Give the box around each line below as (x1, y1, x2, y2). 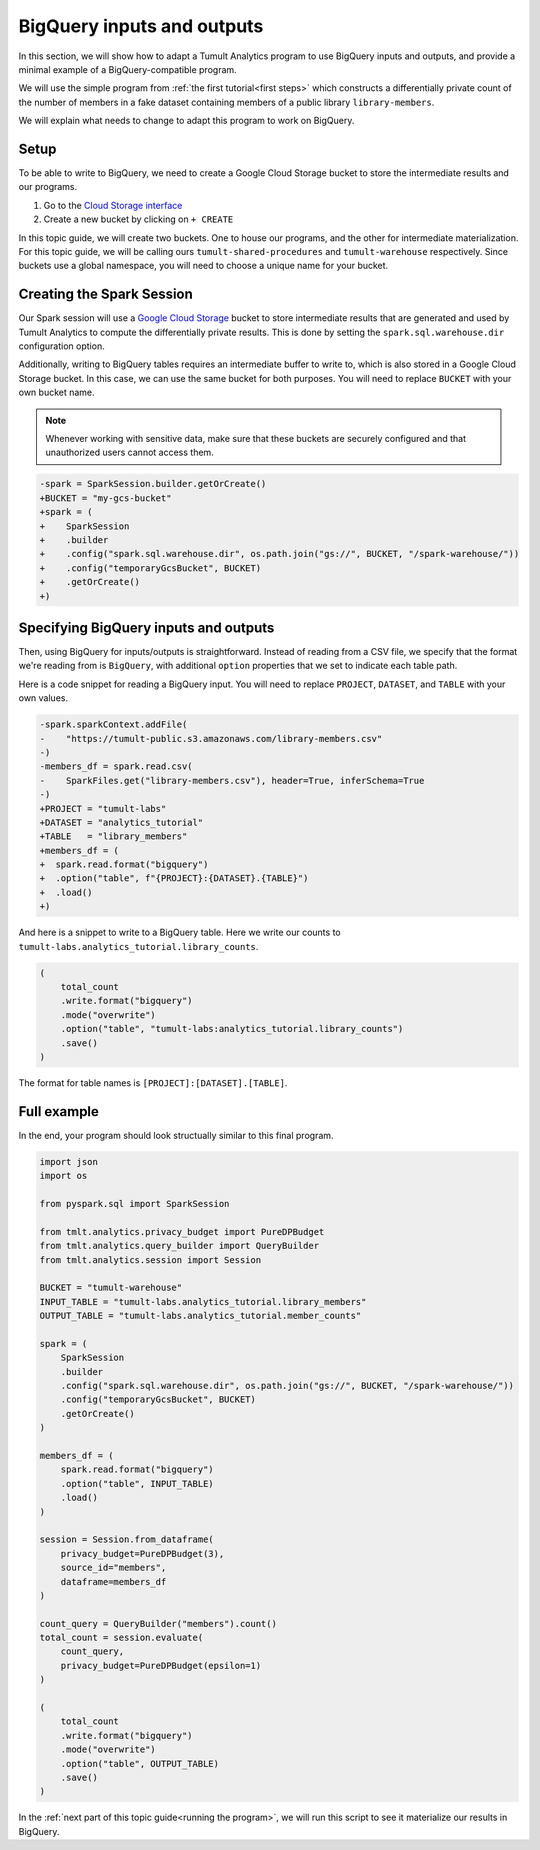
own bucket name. (18, 386, 95, 399)
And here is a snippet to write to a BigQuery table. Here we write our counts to (18, 926, 341, 939)
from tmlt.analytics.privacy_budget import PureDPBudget (39, 1226, 325, 1237)
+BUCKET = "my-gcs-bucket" (39, 492, 172, 504)
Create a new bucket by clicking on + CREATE (43, 213, 234, 225)
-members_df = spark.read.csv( (39, 761, 194, 772)
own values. (18, 692, 69, 704)
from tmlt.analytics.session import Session (39, 1254, 262, 1265)
